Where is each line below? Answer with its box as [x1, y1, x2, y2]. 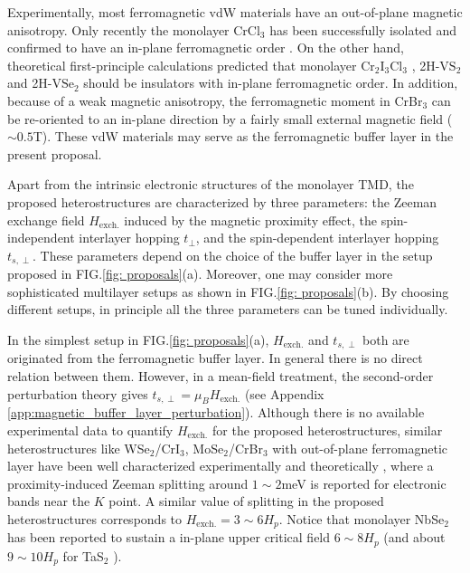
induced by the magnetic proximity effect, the [124, 210, 377, 229]
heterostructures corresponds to [7, 509, 183, 528]
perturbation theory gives [7, 384, 148, 403]
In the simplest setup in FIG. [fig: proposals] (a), [7, 329, 269, 349]
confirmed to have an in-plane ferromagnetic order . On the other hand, [7, 38, 404, 57]
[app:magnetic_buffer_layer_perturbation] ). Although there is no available [7, 403, 425, 422]
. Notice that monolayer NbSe [278, 509, 445, 528]
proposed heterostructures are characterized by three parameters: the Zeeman [7, 192, 437, 211]
